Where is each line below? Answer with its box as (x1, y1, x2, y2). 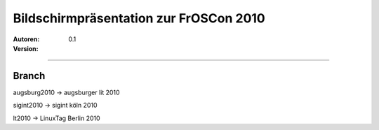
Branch (13, 70, 46, 82)
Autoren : (13, 35, 40, 43)
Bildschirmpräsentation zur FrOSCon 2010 (13, 10, 266, 26)
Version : (13, 44, 39, 52)
